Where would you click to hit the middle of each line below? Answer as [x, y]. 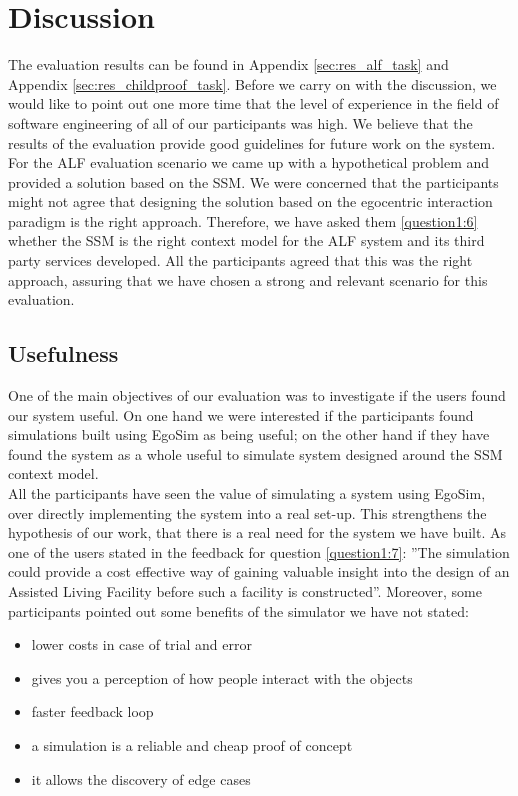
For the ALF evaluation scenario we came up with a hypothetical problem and [249, 162]
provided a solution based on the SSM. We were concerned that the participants [253, 181]
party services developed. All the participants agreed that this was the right [240, 260]
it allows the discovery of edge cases [141, 778]
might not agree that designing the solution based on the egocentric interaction [250, 201]
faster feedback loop [92, 711]
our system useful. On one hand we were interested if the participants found [241, 414]
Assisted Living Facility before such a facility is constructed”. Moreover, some [245, 590]
